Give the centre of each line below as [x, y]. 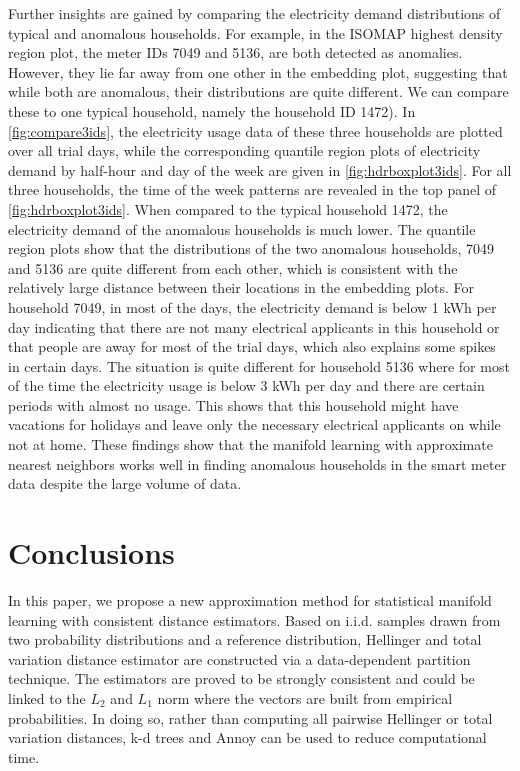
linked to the [47, 697]
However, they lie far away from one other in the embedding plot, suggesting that [258, 71]
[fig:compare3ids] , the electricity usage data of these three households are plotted [255, 130]
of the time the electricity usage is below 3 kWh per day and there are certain [246, 385]
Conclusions [91, 552]
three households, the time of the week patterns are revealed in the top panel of [252, 189]
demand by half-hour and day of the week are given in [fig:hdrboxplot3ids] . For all [260, 169]
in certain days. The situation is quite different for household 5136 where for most [259, 365]
